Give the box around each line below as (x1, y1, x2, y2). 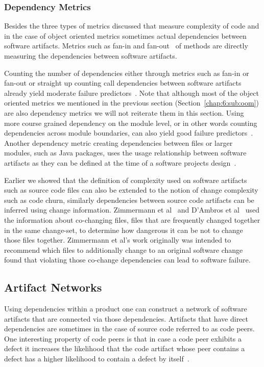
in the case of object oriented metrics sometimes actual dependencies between (4, 30, 247, 41)
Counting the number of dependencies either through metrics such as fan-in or (4, 67, 249, 78)
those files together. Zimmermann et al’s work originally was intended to (4, 234, 231, 245)
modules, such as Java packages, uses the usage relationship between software (4, 147, 247, 158)
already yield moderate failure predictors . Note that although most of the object (4, 87, 259, 98)
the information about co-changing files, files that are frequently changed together (4, 214, 260, 225)
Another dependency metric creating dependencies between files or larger (4, 137, 233, 148)
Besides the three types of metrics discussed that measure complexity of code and (4, 20, 259, 31)
